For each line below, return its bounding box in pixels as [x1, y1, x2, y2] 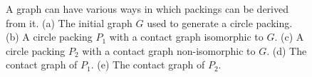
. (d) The [266, 43, 307, 58]
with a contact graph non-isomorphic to [82, 43, 256, 58]
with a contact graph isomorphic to [109, 29, 264, 44]
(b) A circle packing [6, 29, 93, 44]
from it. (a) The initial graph [6, 15, 132, 30]
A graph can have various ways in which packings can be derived [6, 1, 288, 16]
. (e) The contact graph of [90, 57, 205, 72]
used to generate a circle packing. [147, 15, 293, 30]
